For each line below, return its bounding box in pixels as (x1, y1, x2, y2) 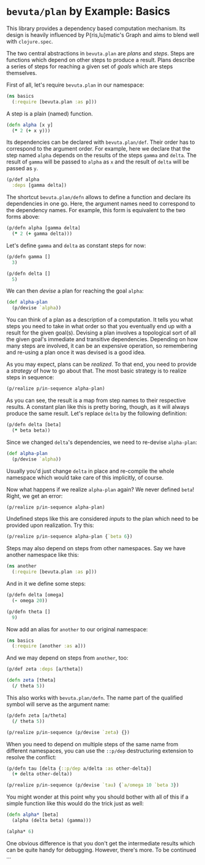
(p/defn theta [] (6, 609, 51, 615)
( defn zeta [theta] (6, 677, 56, 684)
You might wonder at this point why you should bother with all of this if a (6, 793, 188, 800)
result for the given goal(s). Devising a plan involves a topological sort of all (6, 329, 196, 336)
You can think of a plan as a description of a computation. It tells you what (6, 316, 193, 323)
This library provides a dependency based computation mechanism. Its (6, 25, 185, 32)
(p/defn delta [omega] (6, 592, 64, 598)
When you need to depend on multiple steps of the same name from (6, 740, 179, 748)
